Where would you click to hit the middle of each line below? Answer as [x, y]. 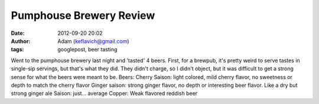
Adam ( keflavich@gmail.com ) [93, 41]
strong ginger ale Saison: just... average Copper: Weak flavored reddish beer [104, 93]
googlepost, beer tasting [87, 50]
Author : [21, 41]
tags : [17, 50]
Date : [18, 33]
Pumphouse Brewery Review [83, 15]
